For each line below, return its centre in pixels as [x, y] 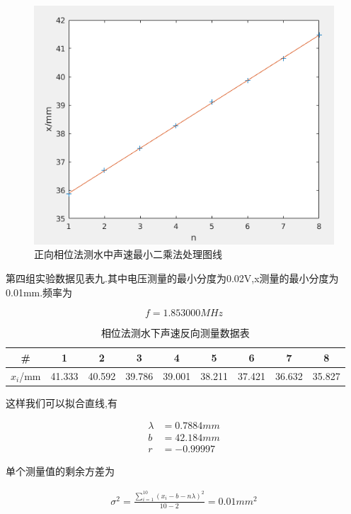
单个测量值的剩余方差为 [60, 471]
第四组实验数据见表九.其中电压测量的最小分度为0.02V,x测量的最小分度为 [172, 278]
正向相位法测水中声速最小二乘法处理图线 [128, 254]
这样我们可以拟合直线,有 [62, 402]
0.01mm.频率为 [39, 292]
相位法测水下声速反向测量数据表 [175, 333]
